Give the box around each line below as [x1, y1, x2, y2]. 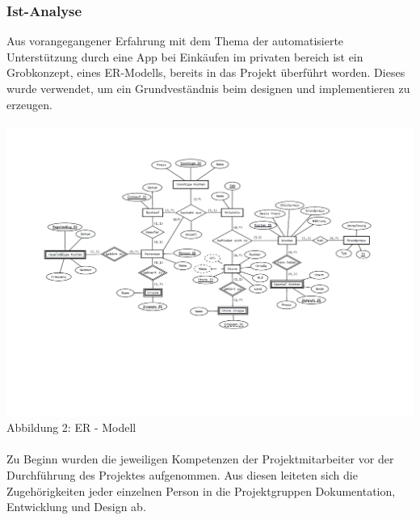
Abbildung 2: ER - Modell [6, 419, 136, 436]
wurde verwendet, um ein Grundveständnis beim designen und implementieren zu [6, 80, 410, 96]
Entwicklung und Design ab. [6, 498, 146, 515]
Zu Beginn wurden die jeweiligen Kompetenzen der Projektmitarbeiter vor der [6, 450, 394, 467]
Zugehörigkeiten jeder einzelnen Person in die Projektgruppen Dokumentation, [6, 482, 396, 499]
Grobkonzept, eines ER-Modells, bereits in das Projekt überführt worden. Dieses [6, 64, 405, 81]
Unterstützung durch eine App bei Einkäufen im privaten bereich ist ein [6, 48, 363, 65]
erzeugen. [6, 95, 52, 112]
